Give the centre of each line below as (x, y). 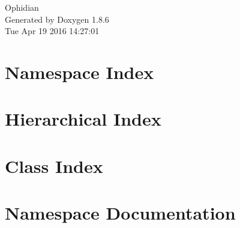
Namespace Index (79, 72)
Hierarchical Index (83, 119)
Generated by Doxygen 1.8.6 (57, 19)
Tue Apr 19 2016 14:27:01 (52, 31)
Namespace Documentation (120, 213)
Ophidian (22, 7)
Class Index (54, 165)
